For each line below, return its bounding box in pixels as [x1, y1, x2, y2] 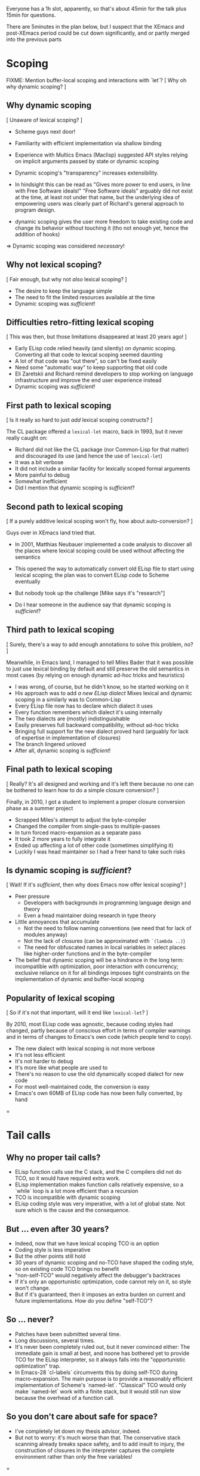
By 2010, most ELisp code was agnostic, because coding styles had [6, 1021, 173, 1028]
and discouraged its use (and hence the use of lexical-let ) [14, 452, 163, 459]
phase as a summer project [6, 804, 73, 811]
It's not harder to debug [14, 1058, 73, 1065]
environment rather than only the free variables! [14, 1453, 133, 1460]
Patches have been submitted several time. [14, 1330, 121, 1337]
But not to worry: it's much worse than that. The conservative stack [14, 1433, 181, 1441]
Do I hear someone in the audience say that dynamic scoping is [14, 601, 171, 608]
